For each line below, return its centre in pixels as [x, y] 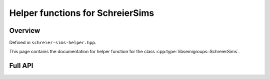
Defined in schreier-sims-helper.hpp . [53, 43]
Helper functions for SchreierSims [82, 13]
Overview [25, 31]
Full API [21, 66]
